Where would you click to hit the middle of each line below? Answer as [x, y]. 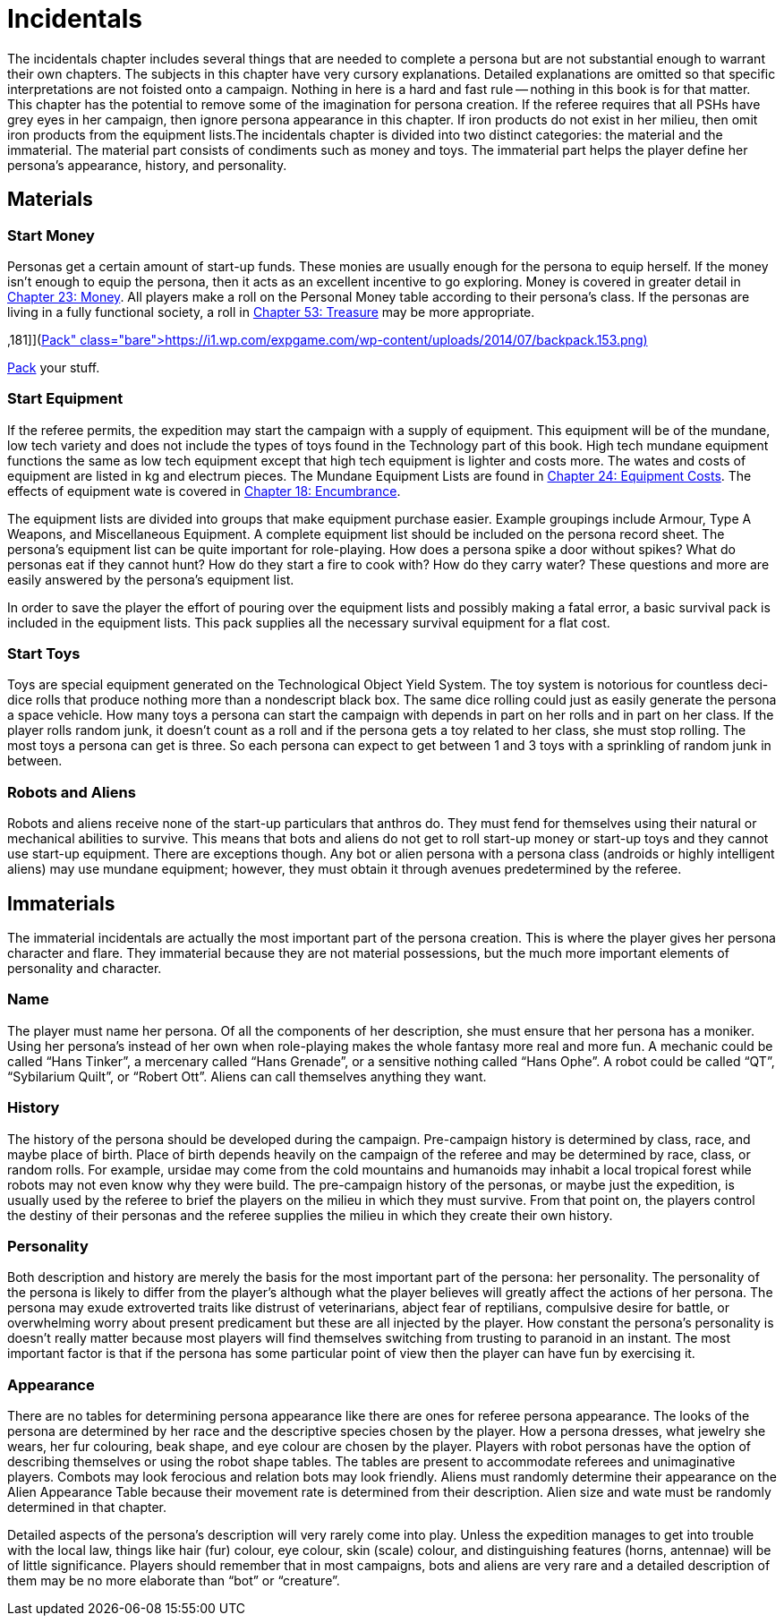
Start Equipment [65, 399]
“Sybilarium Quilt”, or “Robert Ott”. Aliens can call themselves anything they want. [247, 1076]
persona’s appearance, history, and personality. [147, 165]
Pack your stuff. [54, 367]
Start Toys [44, 654]
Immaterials [61, 903]
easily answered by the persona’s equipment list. [151, 579]
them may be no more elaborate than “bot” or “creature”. [174, 1581]
